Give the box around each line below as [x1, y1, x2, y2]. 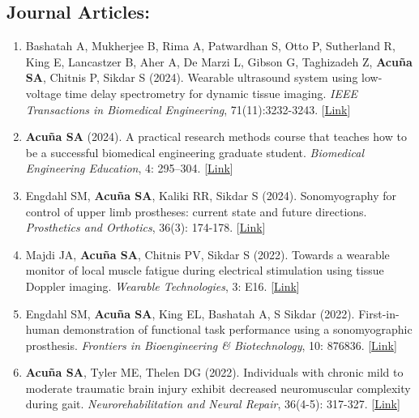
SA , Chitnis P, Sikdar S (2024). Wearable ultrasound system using [25, 69, 358, 86]
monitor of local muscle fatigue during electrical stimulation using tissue [25, 262, 384, 279]
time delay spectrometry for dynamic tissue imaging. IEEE [65, 84, 357, 101]
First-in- [358, 305, 400, 322]
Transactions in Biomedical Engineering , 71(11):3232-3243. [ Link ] [25, 100, 351, 117]
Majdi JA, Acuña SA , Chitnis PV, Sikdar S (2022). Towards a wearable [25, 245, 390, 262]
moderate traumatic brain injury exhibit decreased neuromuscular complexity [25, 379, 411, 396]
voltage [25, 84, 62, 101]
